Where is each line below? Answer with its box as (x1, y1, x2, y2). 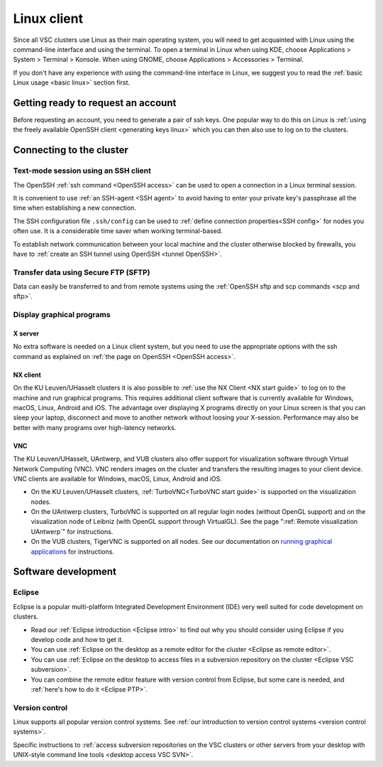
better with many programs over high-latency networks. (13, 423, 177, 431)
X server (13, 329, 39, 338)
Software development (13, 566, 117, 578)
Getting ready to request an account (13, 97, 177, 109)
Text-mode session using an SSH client (13, 166, 152, 176)
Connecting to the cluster (13, 144, 129, 156)
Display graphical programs (13, 310, 111, 320)
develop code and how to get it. (30, 635, 124, 643)
